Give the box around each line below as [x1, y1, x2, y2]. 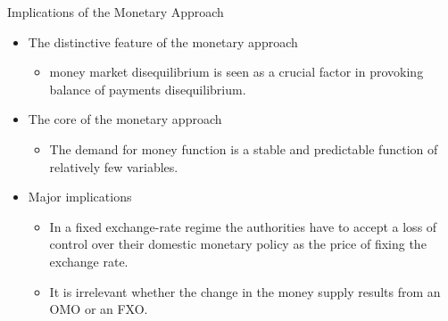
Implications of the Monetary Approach [7, 3, 224, 21]
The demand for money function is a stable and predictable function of [49, 139, 438, 158]
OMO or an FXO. [49, 300, 148, 318]
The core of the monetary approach [28, 110, 222, 128]
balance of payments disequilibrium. [49, 79, 246, 98]
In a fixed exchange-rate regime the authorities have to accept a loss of [49, 217, 437, 235]
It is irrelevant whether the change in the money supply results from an [49, 282, 441, 300]
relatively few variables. [49, 157, 178, 176]
